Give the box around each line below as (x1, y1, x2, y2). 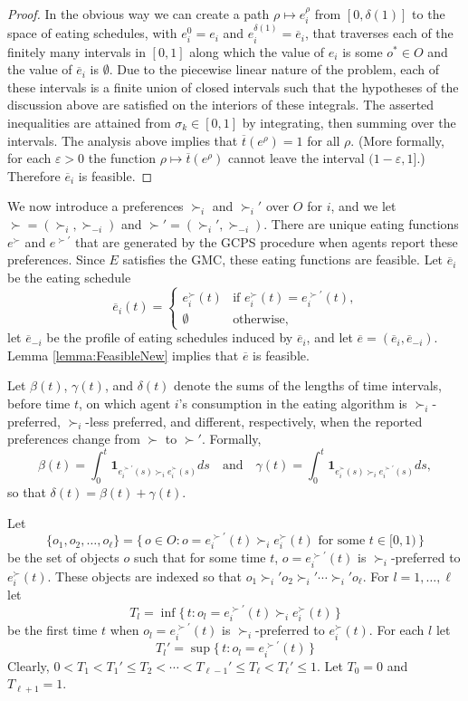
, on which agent (78, 393, 171, 412)
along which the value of (189, 42, 325, 61)
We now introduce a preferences (7, 197, 184, 216)
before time (7, 393, 71, 412)
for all (307, 130, 340, 149)
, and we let (330, 197, 396, 216)
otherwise (233, 312, 285, 326)
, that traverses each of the (304, 24, 454, 43)
